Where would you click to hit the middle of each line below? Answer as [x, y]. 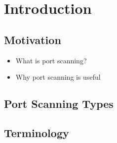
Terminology [37, 132]
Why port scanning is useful [58, 77]
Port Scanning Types [59, 104]
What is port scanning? [51, 60]
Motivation [33, 39]
